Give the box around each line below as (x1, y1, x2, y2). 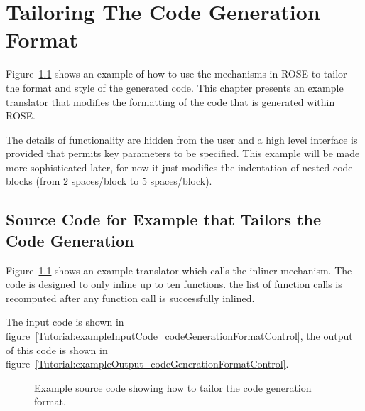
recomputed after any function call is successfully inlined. (6, 290, 255, 305)
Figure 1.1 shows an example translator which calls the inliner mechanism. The (6, 262, 352, 277)
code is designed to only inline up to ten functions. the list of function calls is (6, 277, 342, 292)
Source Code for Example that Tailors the (6, 208, 321, 230)
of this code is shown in (6, 342, 108, 357)
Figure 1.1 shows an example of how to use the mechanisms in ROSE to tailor (6, 66, 347, 81)
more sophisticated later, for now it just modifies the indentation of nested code (6, 159, 353, 174)
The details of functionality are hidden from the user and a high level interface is (6, 132, 358, 146)
